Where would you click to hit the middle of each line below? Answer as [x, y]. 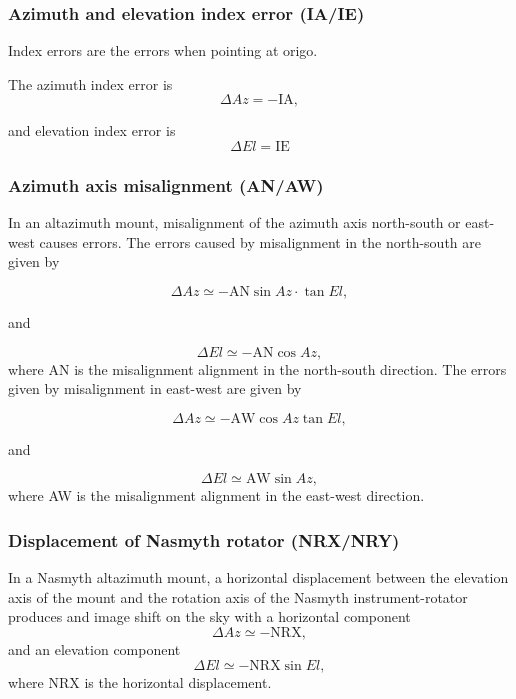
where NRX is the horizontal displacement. [140, 681]
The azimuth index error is [90, 83]
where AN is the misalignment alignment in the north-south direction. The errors [257, 368]
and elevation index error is [92, 130]
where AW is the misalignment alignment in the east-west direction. [216, 495]
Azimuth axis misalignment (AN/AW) [166, 184]
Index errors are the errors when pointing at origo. [163, 50]
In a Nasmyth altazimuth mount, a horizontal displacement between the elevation [258, 577]
